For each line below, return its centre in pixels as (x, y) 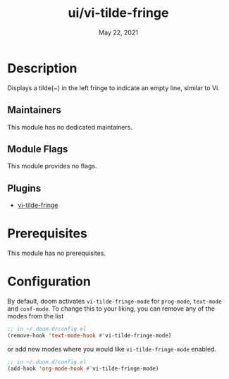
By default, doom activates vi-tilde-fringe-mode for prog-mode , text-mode (114, 301)
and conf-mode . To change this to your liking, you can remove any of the (111, 309)
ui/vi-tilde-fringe (118, 13)
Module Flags (38, 149)
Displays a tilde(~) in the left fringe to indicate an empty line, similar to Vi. (113, 88)
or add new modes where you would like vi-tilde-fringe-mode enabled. (112, 349)
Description (42, 68)
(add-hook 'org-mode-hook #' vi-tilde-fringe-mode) (83, 368)
